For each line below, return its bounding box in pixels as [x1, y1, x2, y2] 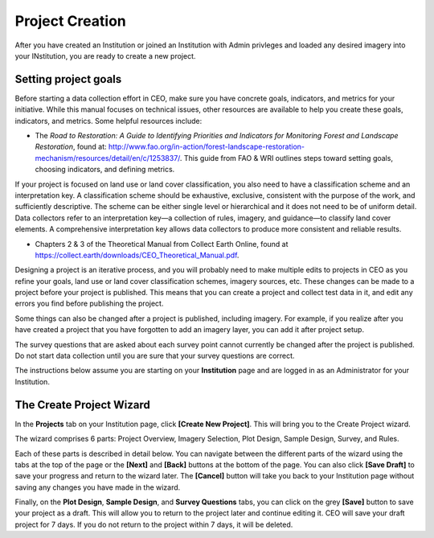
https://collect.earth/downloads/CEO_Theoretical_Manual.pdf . [35, 250, 240, 260]
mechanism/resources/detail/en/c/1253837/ [35, 153, 181, 162]
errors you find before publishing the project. [14, 298, 164, 309]
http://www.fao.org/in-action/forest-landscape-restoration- [108, 142, 305, 152]
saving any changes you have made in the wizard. [14, 483, 181, 492]
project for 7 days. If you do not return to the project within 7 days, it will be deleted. [14, 520, 293, 529]
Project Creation [14, 12, 126, 30]
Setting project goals [14, 72, 122, 86]
